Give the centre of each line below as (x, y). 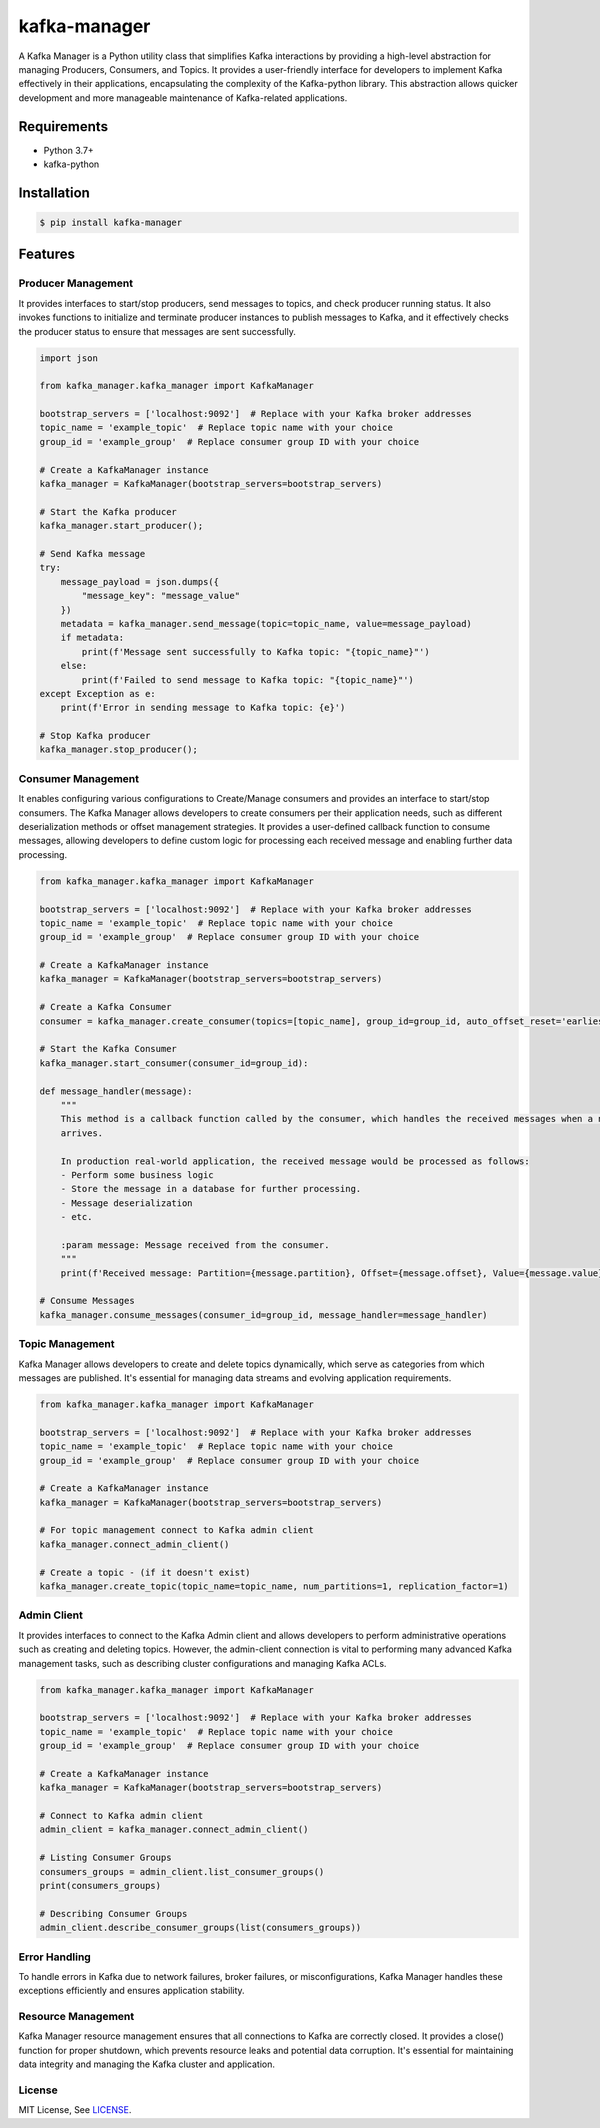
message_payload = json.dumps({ (140, 581)
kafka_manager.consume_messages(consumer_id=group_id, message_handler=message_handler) (264, 1314)
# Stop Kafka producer (95, 736)
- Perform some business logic (137, 1174)
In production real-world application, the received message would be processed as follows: (295, 1161)
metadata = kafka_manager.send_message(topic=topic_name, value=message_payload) (266, 623)
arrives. (82, 1133)
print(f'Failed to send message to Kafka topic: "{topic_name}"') (248, 679)
